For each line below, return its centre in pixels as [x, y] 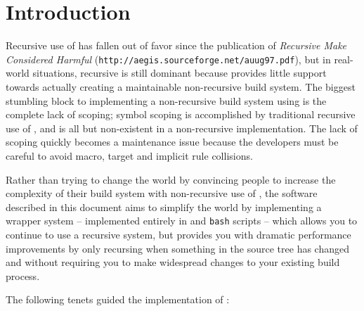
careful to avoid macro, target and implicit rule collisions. [129, 155]
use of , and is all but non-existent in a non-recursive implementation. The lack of [182, 128]
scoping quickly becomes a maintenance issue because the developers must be [172, 142]
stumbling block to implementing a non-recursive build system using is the [166, 100]
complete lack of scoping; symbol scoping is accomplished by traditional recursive [181, 114]
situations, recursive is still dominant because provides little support [180, 73]
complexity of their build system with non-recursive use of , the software [162, 193]
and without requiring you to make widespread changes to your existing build [173, 262]
